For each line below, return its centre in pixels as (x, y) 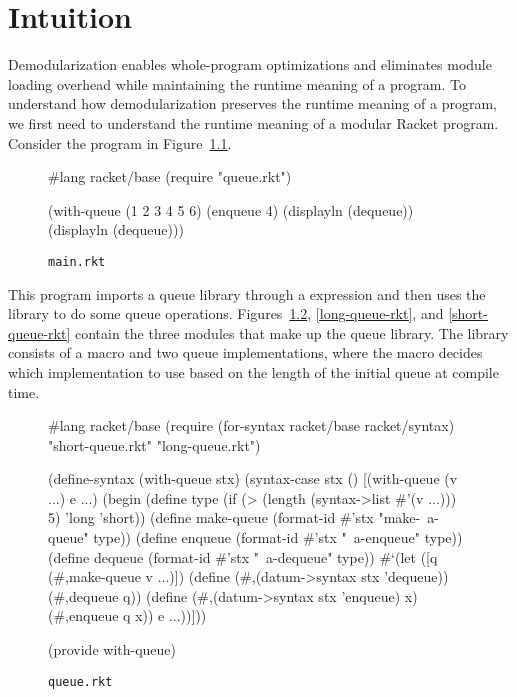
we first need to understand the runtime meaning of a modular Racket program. (253, 122)
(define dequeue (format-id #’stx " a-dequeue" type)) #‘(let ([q (243, 556)
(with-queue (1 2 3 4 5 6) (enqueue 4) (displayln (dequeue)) (231, 209)
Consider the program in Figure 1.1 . (120, 142)
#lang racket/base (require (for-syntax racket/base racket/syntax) (251, 425)
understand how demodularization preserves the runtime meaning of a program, (252, 103)
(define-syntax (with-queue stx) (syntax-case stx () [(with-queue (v (253, 478)
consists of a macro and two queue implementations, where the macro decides (245, 352)
